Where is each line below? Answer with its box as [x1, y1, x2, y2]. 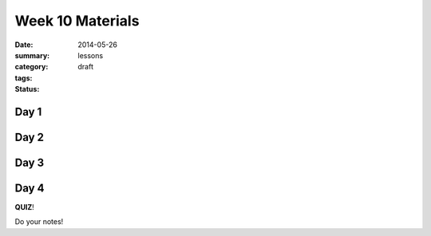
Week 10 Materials [14, 12, 140, 29]
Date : [14, 40, 34, 49]
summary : [14, 50, 50, 60]
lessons [77, 50, 104, 60]
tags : [14, 73, 33, 83]
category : [14, 62, 49, 72]
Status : [14, 85, 40, 94]
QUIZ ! [14, 203, 35, 212]
